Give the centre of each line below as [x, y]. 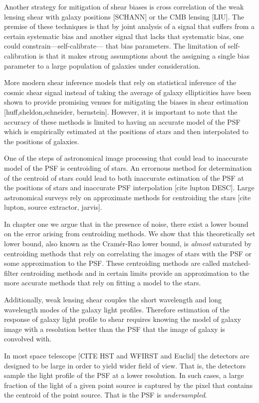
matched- [236, 263]
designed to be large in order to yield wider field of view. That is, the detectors [125, 365]
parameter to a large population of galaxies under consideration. [102, 65]
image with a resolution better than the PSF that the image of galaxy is [115, 329]
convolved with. [28, 339]
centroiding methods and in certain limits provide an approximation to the [135, 273]
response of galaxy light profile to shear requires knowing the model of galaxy [123, 319]
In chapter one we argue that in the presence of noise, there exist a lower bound [126, 224]
